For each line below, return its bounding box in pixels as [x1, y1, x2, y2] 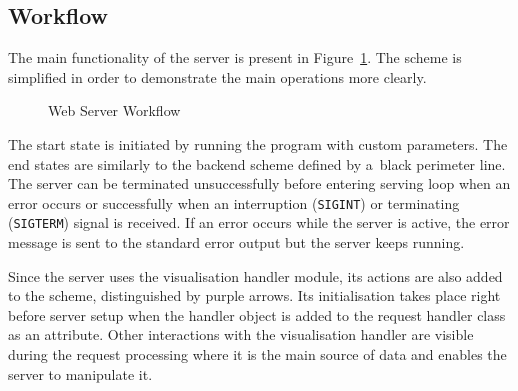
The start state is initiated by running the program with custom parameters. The [8, 133, 508, 154]
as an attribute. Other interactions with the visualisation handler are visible [8, 324, 474, 345]
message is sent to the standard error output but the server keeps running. [8, 232, 465, 253]
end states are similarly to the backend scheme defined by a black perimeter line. [8, 153, 506, 174]
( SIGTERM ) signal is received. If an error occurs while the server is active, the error [8, 212, 510, 233]
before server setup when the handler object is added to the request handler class [8, 304, 506, 325]
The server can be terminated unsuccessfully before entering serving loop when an [8, 173, 511, 194]
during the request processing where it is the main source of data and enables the [8, 344, 507, 365]
